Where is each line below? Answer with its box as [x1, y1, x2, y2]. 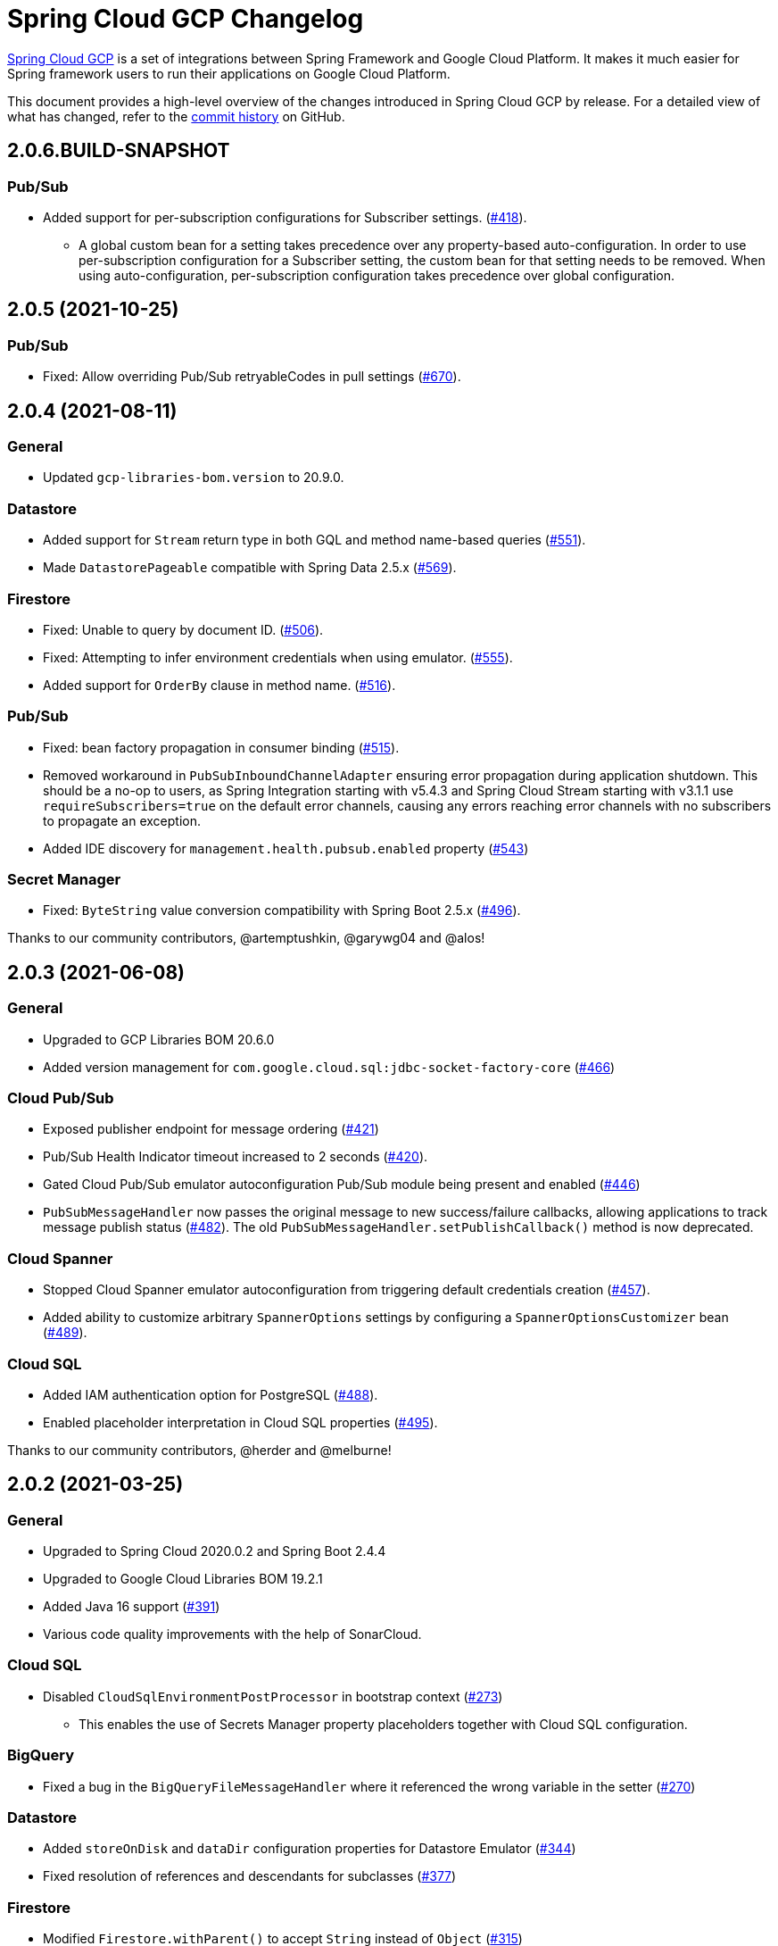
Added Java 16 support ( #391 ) [43, 1599, 220, 1615]
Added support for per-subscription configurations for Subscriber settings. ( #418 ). [43, 209, 527, 225]
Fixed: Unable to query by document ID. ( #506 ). [43, 621, 324, 637]
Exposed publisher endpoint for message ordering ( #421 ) [43, 1121, 379, 1137]
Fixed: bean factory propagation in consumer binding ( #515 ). [43, 739, 400, 755]
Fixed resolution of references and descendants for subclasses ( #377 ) [43, 1868, 457, 1884]
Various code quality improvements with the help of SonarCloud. [43, 1626, 422, 1642]
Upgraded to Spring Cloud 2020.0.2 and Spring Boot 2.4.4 [43, 1543, 386, 1559]
